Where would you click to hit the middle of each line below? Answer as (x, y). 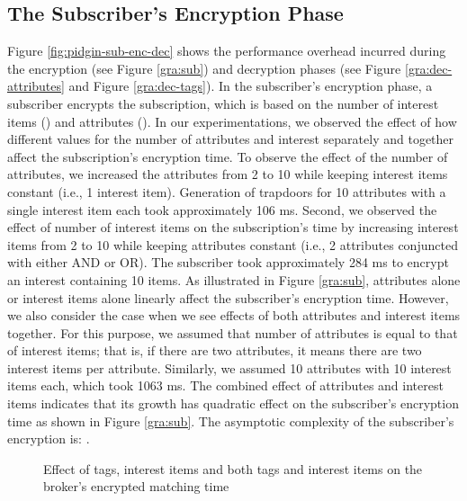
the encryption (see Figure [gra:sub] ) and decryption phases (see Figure (204, 68)
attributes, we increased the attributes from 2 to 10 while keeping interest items (228, 174)
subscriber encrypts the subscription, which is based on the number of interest (223, 103)
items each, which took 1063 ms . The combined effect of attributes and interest (225, 385)
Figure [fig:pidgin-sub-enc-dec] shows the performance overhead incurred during (227, 51)
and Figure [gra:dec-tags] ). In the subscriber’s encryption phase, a (251, 86)
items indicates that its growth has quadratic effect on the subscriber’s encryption (233, 403)
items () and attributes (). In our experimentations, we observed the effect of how (232, 121)
